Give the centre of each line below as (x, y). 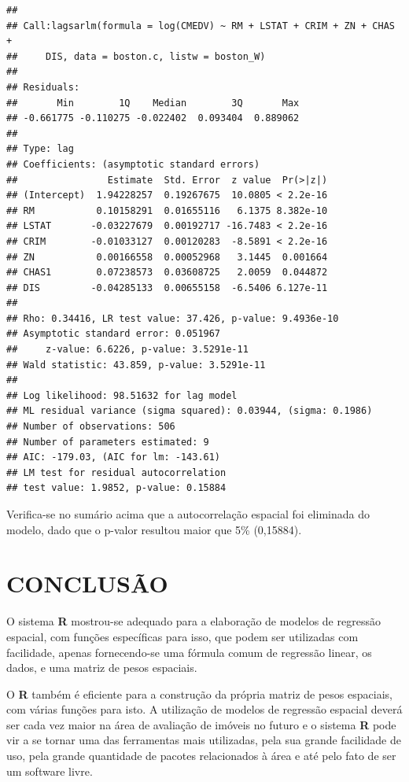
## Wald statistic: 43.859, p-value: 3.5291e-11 (136, 365)
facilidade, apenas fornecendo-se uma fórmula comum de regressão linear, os (189, 652)
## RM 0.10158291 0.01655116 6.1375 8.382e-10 (167, 210)
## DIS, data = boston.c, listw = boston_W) (136, 56)
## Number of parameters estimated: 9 (108, 442)
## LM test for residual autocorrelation (116, 472)
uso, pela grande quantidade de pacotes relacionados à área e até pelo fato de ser (201, 756)
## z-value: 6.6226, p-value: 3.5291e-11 (127, 350)
